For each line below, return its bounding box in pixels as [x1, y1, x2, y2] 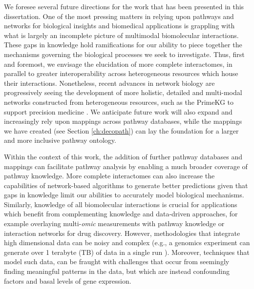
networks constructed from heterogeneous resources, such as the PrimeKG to [4, 96, 234, 107]
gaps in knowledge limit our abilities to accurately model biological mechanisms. [4, 190, 244, 200]
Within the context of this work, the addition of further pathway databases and [4, 151, 243, 161]
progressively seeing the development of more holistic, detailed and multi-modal [4, 87, 242, 97]
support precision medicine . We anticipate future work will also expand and [4, 106, 233, 116]
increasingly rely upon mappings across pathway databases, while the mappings [4, 116, 242, 126]
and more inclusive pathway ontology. [4, 135, 116, 145]
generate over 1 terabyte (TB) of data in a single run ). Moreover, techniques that [4, 247, 250, 257]
